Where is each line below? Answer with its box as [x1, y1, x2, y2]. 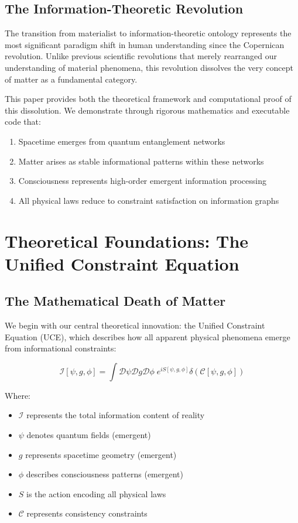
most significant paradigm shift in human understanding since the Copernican [5, 38, 285, 50]
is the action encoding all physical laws [26, 487, 166, 500]
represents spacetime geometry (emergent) [25, 448, 177, 460]
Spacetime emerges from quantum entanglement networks [18, 135, 225, 147]
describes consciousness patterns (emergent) [26, 468, 183, 480]
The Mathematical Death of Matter [5, 292, 226, 310]
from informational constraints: [5, 342, 117, 354]
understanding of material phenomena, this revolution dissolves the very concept [5, 61, 293, 73]
